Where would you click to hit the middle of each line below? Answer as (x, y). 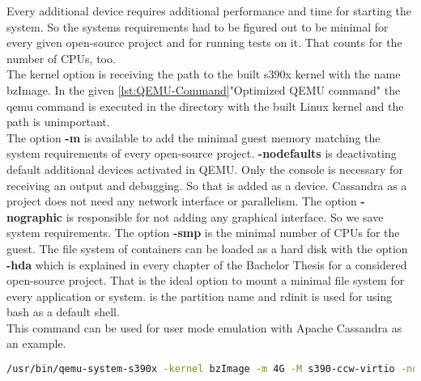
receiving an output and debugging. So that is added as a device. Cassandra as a (207, 185)
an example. (36, 343)
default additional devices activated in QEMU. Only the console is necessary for (205, 169)
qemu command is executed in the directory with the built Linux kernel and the (205, 106)
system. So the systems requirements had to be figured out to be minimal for (198, 26)
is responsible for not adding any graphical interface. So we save (225, 216)
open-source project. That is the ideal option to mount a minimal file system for (206, 280)
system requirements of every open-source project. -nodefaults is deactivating (202, 153)
